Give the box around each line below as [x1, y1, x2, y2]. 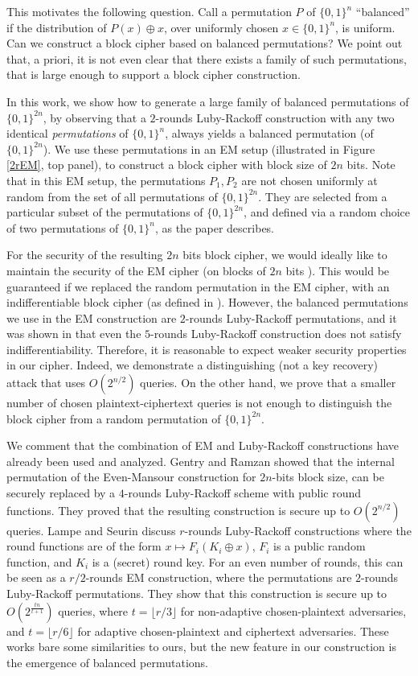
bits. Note [346, 156, 395, 173]
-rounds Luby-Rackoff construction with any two [155, 109, 395, 126]
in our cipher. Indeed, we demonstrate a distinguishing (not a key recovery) [6, 357, 379, 373]
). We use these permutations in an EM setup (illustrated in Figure [43, 140, 375, 157]
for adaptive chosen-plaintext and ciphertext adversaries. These [77, 622, 389, 639]
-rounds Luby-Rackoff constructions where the [184, 521, 412, 538]
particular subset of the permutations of [6, 204, 203, 221]
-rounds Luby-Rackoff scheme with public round [124, 484, 361, 501]
